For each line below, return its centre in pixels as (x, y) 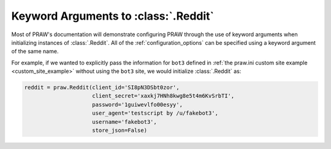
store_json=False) (120, 131)
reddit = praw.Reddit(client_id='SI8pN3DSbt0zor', (102, 88)
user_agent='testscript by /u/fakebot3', (155, 113)
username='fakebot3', (125, 122)
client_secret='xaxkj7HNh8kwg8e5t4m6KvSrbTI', (163, 96)
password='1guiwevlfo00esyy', (138, 105)
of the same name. (35, 52)
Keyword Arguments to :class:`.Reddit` (113, 16)
